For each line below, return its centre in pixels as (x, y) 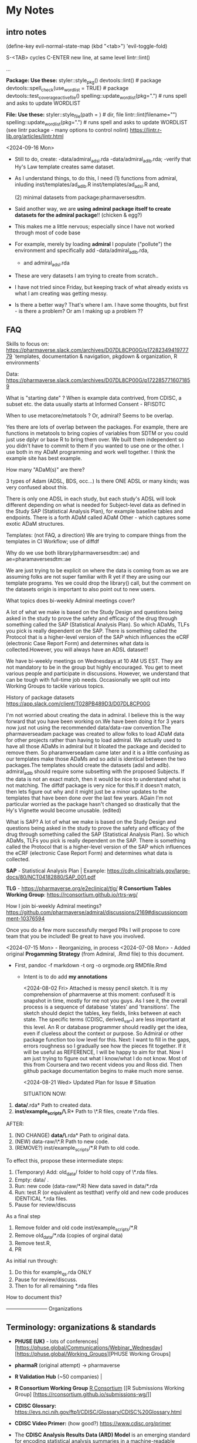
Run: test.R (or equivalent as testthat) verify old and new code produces (101, 1192)
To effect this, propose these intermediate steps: (65, 1161)
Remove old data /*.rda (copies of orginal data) (69, 1236)
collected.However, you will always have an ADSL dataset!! (77, 649)
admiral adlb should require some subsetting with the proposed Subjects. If (95, 772)
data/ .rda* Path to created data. (53, 1105)
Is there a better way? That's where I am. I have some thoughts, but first (101, 305)
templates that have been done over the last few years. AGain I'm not (89, 798)
